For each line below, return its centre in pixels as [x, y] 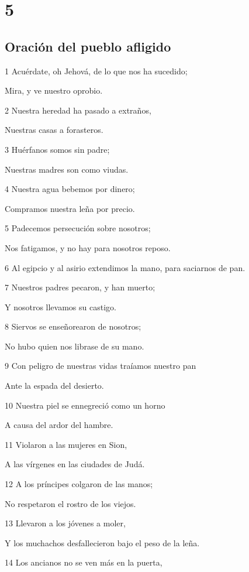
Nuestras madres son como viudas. [67, 169]
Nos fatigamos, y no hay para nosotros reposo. [88, 247]
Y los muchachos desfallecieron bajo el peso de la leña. [102, 542]
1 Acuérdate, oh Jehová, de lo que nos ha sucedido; [96, 71]
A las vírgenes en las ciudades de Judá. [75, 464]
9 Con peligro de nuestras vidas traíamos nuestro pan [101, 366]
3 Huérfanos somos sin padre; [57, 149]
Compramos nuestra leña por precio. [70, 208]
